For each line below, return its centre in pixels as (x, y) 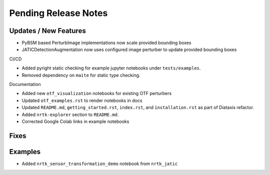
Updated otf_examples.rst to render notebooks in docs (82, 100)
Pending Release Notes (58, 13)
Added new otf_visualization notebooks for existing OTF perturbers (97, 93)
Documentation (25, 84)
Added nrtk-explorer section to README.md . (70, 114)
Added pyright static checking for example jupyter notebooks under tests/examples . (111, 68)
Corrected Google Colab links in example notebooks (75, 121)
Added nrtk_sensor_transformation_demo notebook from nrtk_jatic (100, 163)
